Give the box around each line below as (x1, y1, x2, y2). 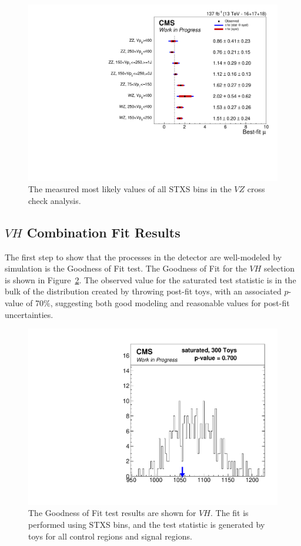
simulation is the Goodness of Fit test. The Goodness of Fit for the (5, 262, 247, 274)
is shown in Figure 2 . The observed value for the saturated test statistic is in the (5, 273, 296, 286)
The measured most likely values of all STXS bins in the (28, 183, 232, 195)
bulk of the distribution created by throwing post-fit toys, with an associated (5, 285, 282, 297)
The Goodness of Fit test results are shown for (28, 507, 196, 519)
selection (263, 262, 295, 274)
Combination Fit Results (26, 223, 180, 241)
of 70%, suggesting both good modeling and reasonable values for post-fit (26, 297, 290, 309)
